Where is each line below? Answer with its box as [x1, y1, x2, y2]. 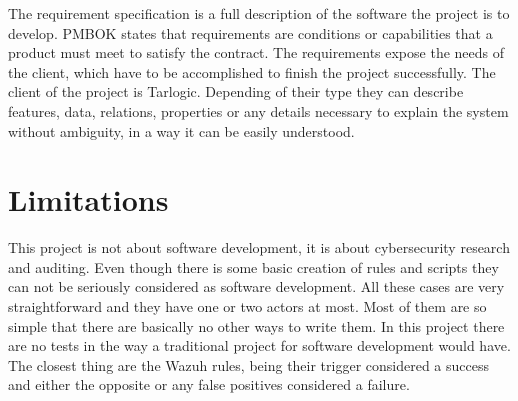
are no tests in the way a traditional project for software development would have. [8, 335, 511, 356]
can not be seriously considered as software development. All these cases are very [8, 276, 505, 297]
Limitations [8, 179, 169, 220]
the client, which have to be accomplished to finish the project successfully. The [8, 61, 496, 82]
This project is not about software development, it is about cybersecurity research [8, 237, 510, 258]
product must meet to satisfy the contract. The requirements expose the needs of [8, 42, 505, 63]
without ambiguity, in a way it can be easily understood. [8, 120, 355, 141]
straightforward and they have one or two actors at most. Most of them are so [8, 296, 487, 317]
